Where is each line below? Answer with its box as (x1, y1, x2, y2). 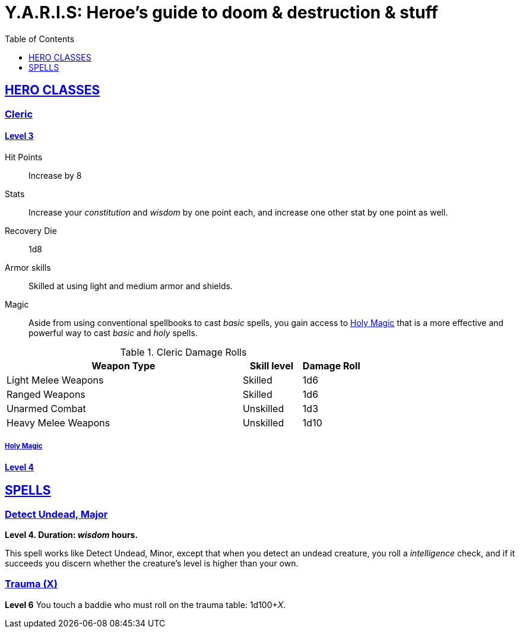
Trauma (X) (5, 578, 58, 590)
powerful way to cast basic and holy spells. (28, 327, 198, 338)
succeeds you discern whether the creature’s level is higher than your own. (5, 558, 299, 568)
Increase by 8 (28, 170, 82, 181)
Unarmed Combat (7, 402, 86, 414)
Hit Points (5, 151, 43, 162)
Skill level (249, 359, 293, 372)
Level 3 (5, 131, 34, 141)
